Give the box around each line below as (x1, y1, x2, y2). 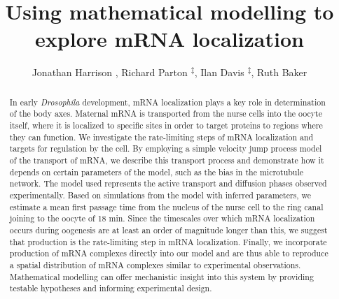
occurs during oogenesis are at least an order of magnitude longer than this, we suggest (9, 224, 328, 235)
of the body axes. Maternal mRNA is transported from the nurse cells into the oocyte (9, 108, 323, 119)
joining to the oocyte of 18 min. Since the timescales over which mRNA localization (9, 212, 315, 224)
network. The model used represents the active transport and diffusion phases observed (9, 177, 327, 189)
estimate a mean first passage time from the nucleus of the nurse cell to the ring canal (9, 200, 324, 212)
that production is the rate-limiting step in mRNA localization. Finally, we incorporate (9, 235, 327, 247)
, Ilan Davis (194, 65, 244, 80)
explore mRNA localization (35, 24, 304, 53)
